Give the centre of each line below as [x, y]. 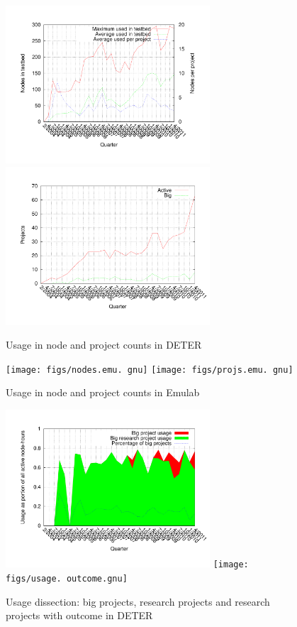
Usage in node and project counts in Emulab [103, 392]
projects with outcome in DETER [79, 615]
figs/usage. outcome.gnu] [67, 579]
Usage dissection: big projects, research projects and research [138, 601]
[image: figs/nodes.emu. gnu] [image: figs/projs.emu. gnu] [150, 370]
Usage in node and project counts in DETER [104, 345]
